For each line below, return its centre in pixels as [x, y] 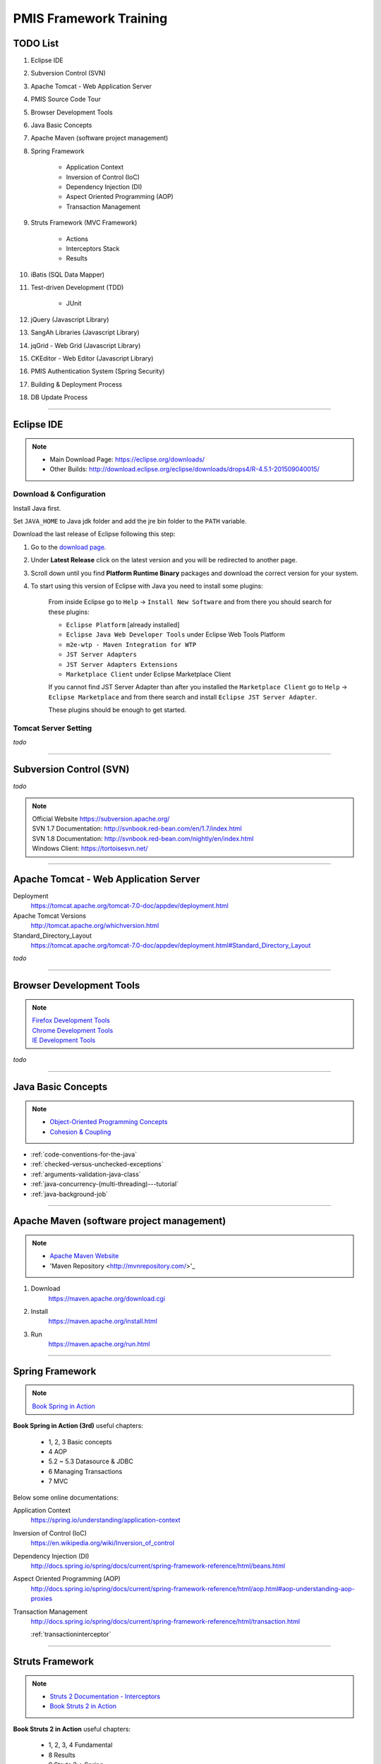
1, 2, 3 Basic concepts [80, 1442]
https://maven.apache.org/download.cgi [107, 1298]
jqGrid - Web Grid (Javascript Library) [86, 345]
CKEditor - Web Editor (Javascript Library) [92, 358]
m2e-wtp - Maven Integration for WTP [131, 645]
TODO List [36, 43]
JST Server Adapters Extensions [122, 664]
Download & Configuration [59, 494]
